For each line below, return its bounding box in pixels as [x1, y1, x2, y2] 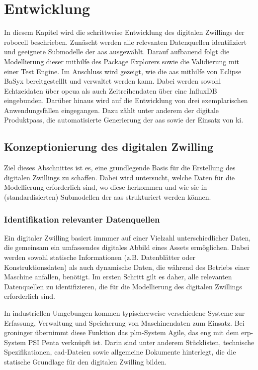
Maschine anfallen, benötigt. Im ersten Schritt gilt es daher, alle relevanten [4, 271, 232, 282]
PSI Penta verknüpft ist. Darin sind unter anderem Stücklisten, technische [28, 337, 255, 347]
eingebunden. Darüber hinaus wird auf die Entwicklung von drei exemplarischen [4, 95, 248, 106]
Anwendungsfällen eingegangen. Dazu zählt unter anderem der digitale [4, 105, 219, 115]
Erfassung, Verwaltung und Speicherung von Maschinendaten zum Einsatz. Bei [4, 317, 245, 328]
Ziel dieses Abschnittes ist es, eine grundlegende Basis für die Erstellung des [4, 162, 236, 173]
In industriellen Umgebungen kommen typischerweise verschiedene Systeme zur [4, 308, 245, 318]
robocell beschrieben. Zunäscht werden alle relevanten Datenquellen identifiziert [4, 36, 247, 47]
